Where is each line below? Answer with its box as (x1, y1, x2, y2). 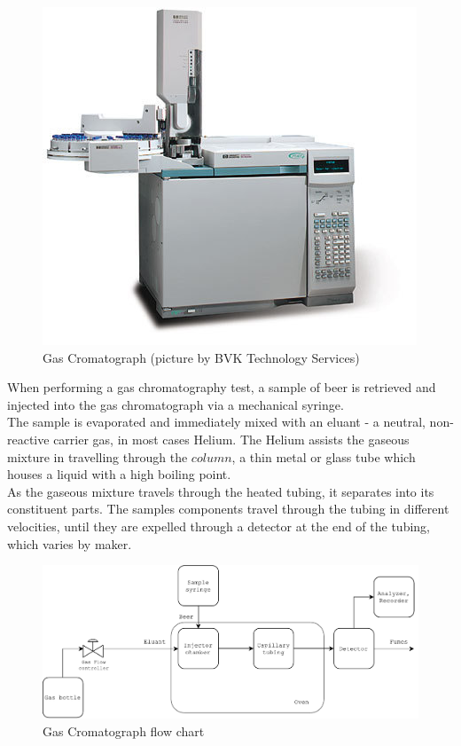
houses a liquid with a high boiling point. (7, 465, 231, 483)
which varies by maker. (7, 534, 132, 553)
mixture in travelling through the (7, 447, 188, 466)
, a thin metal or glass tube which (231, 447, 416, 466)
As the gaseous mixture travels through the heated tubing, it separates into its (7, 482, 434, 500)
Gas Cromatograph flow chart (43, 721, 205, 740)
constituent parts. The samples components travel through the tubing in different (7, 499, 449, 518)
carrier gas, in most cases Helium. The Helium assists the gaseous (53, 429, 410, 448)
